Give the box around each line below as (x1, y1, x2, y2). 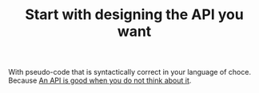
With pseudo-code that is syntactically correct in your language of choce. (8, 68, 252, 77)
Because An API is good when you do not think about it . (8, 76, 192, 85)
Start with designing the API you (25, 6, 244, 24)
